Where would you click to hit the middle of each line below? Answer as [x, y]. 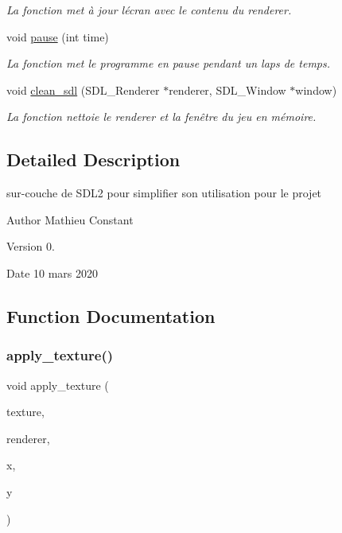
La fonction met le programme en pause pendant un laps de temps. [169, 63]
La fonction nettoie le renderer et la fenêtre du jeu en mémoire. [161, 117]
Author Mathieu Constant [70, 219]
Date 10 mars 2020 [52, 272]
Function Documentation [111, 315]
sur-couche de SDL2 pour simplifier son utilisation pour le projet [164, 193]
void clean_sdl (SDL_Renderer [83, 89]
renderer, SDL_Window [227, 89]
